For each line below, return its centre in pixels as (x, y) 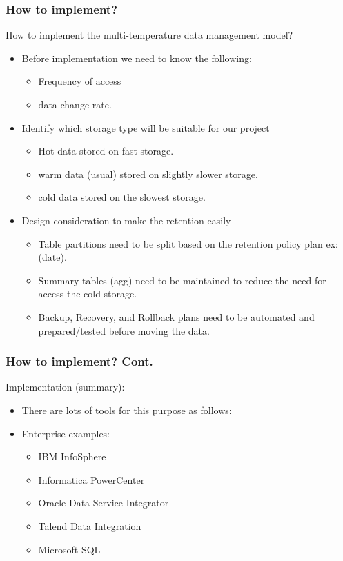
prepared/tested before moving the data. (124, 330)
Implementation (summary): (65, 387)
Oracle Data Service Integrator (104, 503)
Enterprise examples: (66, 433)
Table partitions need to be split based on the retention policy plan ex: (188, 243)
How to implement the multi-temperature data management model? (149, 35)
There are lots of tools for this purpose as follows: (127, 410)
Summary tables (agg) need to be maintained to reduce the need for (182, 280)
